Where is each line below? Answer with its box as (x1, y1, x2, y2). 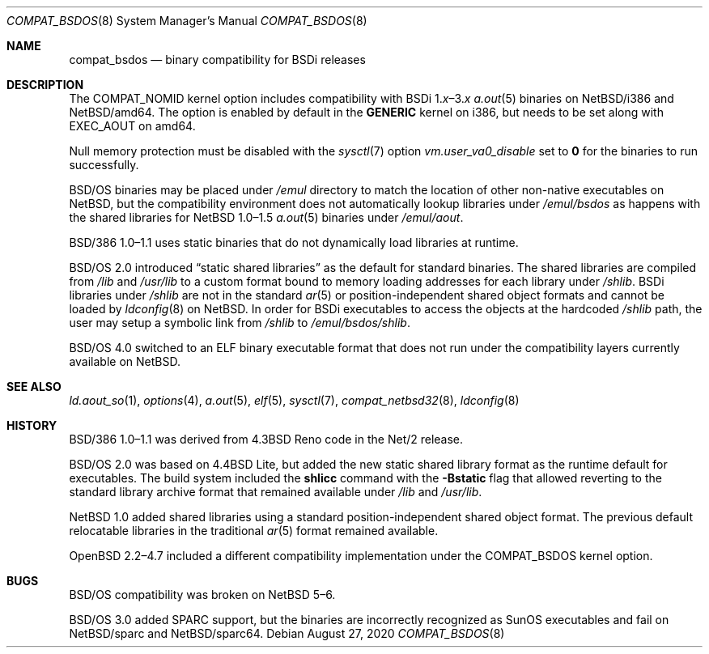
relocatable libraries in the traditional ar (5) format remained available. (69, 524, 439, 537)
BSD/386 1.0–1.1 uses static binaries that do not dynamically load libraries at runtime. (69, 236, 519, 249)
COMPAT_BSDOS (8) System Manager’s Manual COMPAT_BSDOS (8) (6, 14, 367, 28)
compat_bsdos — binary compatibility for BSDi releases (69, 53, 366, 66)
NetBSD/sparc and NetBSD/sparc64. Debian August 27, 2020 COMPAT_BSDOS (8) (69, 626, 505, 640)
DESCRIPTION (6, 78, 84, 91)
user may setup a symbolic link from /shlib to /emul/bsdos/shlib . (69, 316, 410, 329)
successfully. (69, 158, 139, 172)
